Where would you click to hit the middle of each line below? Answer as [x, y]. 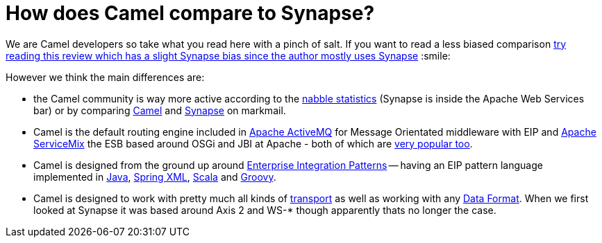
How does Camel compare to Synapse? [190, 13]
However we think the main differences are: [105, 77]
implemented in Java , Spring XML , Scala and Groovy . [155, 177]
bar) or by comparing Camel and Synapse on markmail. [160, 110]
